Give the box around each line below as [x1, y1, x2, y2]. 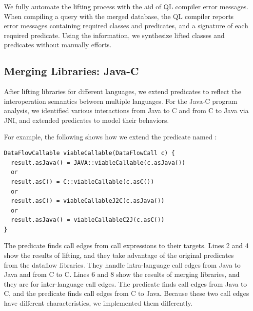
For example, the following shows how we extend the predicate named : [4, 131, 217, 141]
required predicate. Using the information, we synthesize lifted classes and [4, 30, 225, 40]
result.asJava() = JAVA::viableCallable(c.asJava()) [11, 159, 186, 166]
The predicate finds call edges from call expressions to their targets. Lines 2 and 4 [4, 240, 249, 251]
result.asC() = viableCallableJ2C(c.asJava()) [11, 197, 165, 205]
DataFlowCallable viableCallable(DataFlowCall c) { [4, 150, 175, 157]
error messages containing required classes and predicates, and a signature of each [4, 20, 248, 31]
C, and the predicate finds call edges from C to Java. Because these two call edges [4, 288, 249, 298]
